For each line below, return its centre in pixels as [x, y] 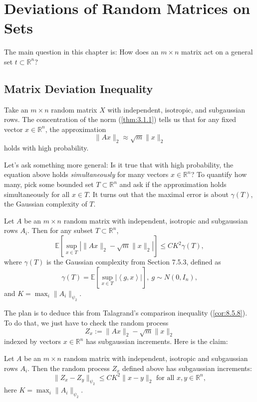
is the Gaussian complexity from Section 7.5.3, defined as [134, 262]
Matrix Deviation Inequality [79, 88]
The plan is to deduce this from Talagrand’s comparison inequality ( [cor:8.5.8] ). [126, 313]
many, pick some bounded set [49, 184]
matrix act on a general [217, 52]
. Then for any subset [60, 230]
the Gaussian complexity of [46, 204]
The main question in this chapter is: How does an [81, 52]
